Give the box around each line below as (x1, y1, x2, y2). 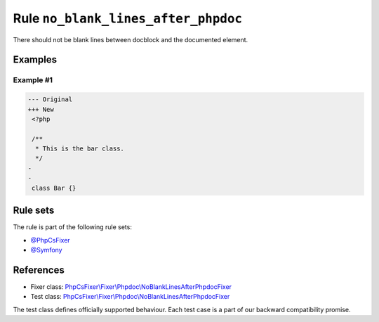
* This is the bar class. (35, 145, 124, 153)
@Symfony (30, 245, 62, 254)
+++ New (27, 105, 54, 113)
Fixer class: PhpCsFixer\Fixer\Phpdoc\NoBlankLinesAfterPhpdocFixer (30, 282, 232, 291)
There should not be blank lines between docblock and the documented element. (13, 35, 248, 44)
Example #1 (13, 75, 53, 85)
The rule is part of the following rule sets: (13, 223, 133, 231)
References (13, 264, 65, 276)
